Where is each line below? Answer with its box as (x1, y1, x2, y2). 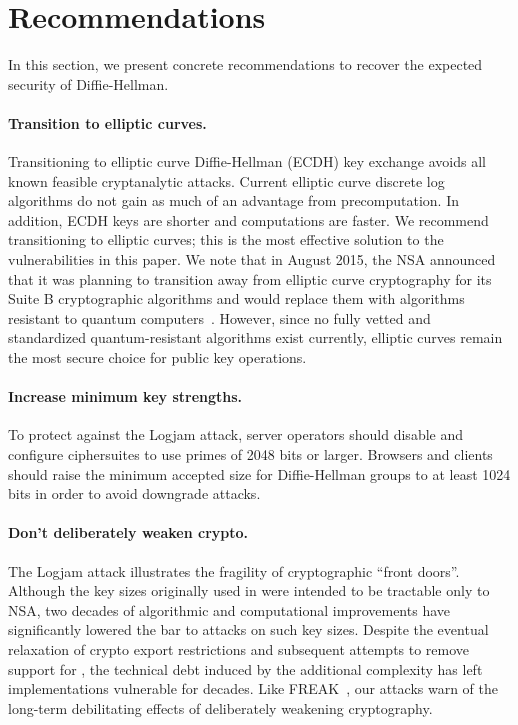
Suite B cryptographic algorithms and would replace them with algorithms (8, 288, 465, 309)
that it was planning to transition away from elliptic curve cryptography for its (8, 268, 492, 289)
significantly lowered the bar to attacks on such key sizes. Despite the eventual (8, 619, 489, 640)
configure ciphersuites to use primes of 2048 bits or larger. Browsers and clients (8, 444, 493, 465)
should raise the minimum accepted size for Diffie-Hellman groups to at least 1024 (8, 463, 511, 484)
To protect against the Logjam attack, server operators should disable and (8, 424, 463, 445)
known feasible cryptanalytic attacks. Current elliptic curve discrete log (8, 170, 445, 191)
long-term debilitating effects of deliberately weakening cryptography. (8, 697, 433, 718)
